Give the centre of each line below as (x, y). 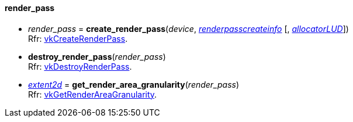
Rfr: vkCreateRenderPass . (78, 38)
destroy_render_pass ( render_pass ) (97, 56)
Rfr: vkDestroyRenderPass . (80, 66)
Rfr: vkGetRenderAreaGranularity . (93, 94)
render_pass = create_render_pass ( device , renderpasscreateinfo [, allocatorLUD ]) (188, 28)
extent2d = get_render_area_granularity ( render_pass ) (134, 84)
